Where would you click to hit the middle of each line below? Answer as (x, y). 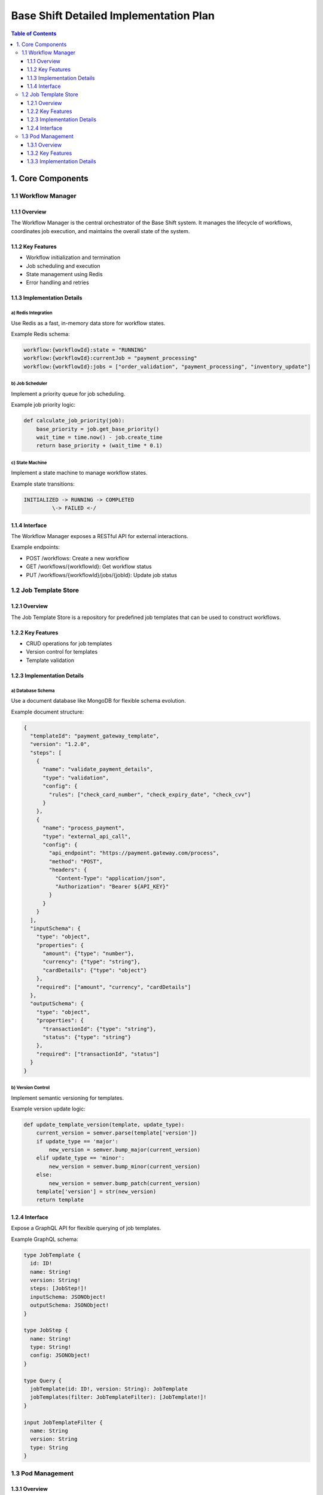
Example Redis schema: (40, 334)
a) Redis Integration (32, 313)
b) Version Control (31, 1087)
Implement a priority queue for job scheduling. (68, 393)
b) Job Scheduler (29, 384)
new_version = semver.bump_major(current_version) (124, 1150)
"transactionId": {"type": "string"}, (100, 1029)
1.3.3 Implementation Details (62, 161)
